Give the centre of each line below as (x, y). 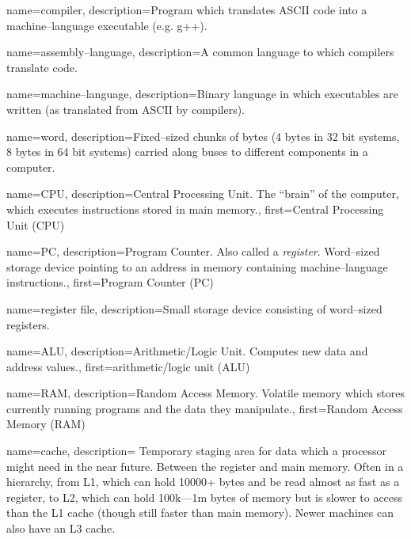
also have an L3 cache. (61, 528)
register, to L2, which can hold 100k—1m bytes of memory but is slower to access (205, 497)
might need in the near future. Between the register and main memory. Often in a (205, 466)
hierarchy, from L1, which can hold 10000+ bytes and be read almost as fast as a (203, 482)
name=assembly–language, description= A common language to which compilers (200, 52)
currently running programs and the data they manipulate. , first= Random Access (205, 408)
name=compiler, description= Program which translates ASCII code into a (187, 9)
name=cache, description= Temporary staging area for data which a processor (197, 451)
